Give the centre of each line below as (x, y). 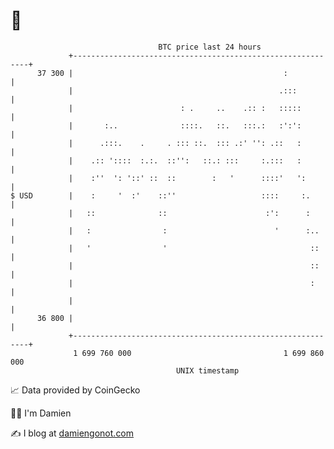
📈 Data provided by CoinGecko (75, 390)
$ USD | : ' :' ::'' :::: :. (160, 195)
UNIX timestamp (207, 370)
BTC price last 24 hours (210, 47)
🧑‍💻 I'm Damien (41, 413)
